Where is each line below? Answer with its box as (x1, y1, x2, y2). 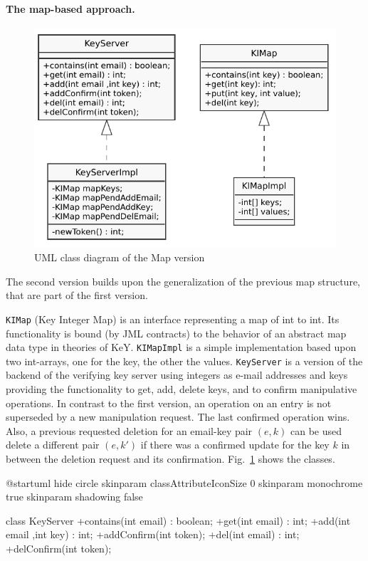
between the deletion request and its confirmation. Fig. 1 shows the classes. (6, 451, 335, 466)
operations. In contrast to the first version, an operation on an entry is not (6, 395, 332, 410)
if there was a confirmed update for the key (140, 437, 330, 452)
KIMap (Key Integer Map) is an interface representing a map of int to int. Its (6, 311, 340, 326)
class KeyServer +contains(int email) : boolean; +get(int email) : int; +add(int (6, 513, 351, 528)
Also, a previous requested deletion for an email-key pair (6, 423, 253, 438)
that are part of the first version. (6, 288, 148, 303)
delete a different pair (6, 437, 100, 452)
